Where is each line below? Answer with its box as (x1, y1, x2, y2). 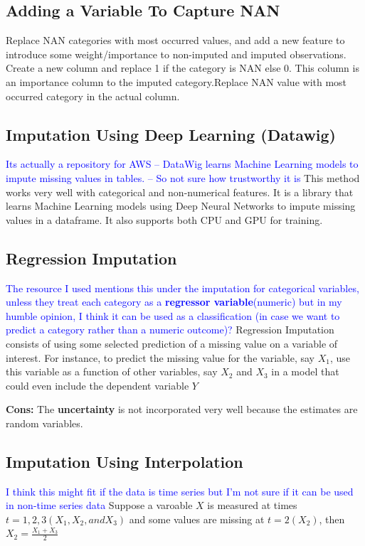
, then (319, 511, 345, 526)
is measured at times (207, 498, 297, 513)
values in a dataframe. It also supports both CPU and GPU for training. (6, 212, 323, 227)
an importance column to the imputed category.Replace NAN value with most (6, 74, 347, 89)
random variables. (6, 415, 83, 430)
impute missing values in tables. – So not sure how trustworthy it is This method (6, 170, 360, 185)
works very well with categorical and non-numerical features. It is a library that (6, 184, 354, 199)
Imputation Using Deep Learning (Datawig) (6, 123, 336, 145)
